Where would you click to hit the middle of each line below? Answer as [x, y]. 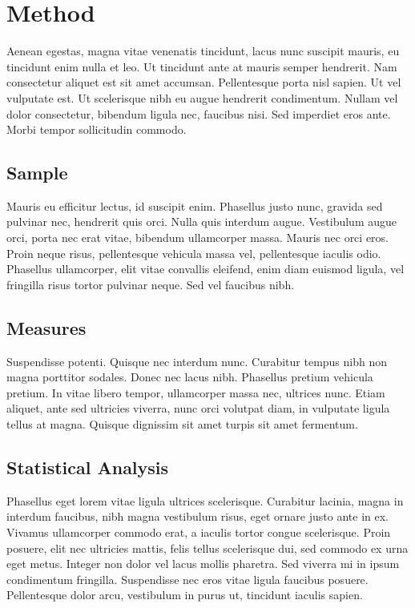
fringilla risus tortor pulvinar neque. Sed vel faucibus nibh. [151, 284]
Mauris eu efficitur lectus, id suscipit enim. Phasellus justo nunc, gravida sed [195, 205]
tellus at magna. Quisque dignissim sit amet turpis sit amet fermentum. [182, 424]
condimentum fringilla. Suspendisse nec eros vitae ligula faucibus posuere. [187, 579]
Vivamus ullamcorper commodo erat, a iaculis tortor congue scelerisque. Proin [199, 532]
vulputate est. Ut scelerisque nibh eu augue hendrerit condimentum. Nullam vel [202, 97]
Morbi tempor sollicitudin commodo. [97, 129]
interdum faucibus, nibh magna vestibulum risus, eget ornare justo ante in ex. [197, 516]
